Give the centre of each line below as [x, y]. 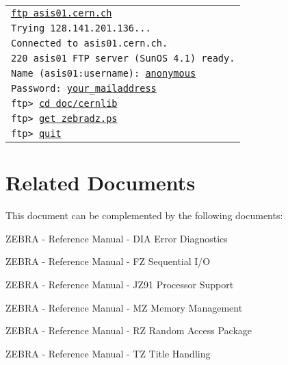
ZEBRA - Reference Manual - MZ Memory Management [124, 307]
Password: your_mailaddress [84, 88]
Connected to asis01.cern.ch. [90, 43]
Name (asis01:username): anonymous [104, 73]
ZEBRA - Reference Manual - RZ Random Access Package [129, 330]
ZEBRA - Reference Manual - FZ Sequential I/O [108, 261]
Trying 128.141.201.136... [81, 28]
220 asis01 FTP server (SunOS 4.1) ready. [123, 58]
